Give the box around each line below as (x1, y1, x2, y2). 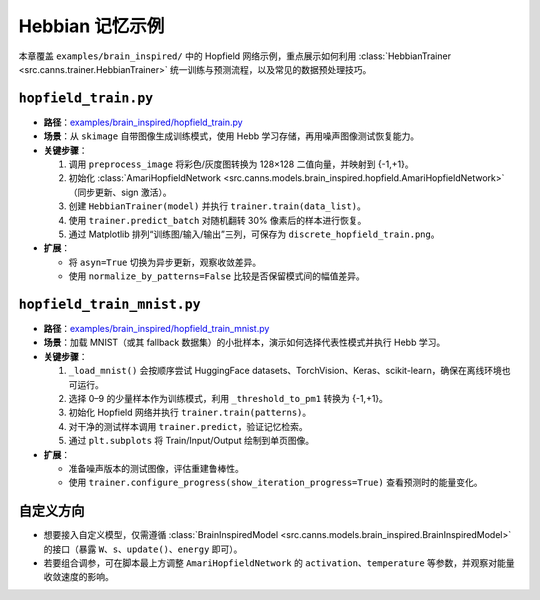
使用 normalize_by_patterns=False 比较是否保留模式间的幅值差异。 (68, 270, 365, 282)
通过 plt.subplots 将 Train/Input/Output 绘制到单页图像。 (68, 435, 315, 447)
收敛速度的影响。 (43, 571, 114, 583)
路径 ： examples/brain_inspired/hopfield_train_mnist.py (43, 323, 270, 335)
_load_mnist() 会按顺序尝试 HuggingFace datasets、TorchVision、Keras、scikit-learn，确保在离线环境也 (68, 365, 511, 377)
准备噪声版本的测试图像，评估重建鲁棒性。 (68, 462, 244, 474)
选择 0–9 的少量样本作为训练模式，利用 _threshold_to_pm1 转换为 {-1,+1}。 (68, 393, 389, 404)
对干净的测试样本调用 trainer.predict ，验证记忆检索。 (68, 420, 309, 432)
